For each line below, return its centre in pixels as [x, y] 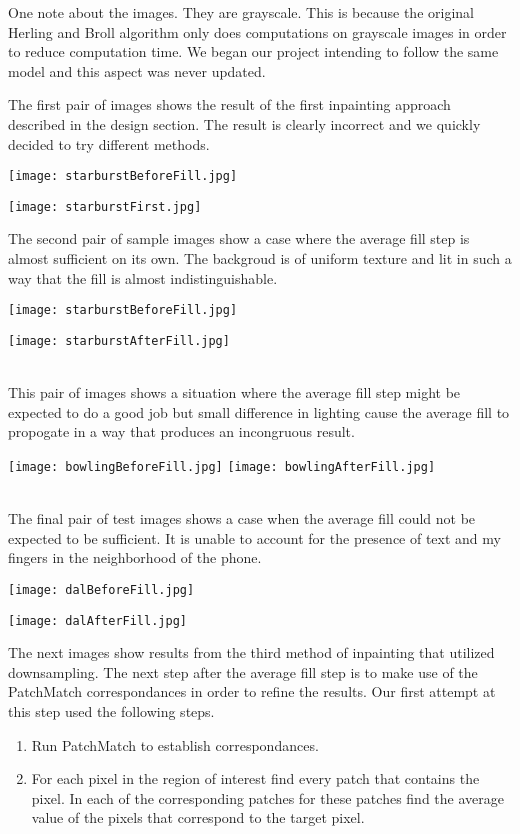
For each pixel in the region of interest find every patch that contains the [255, 778]
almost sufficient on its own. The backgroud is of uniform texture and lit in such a [260, 258]
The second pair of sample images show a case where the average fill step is [239, 238]
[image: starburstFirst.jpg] [105, 206]
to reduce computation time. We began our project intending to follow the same [253, 51]
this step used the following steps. [111, 711]
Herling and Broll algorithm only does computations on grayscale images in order [257, 31]
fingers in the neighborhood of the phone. [135, 557]
